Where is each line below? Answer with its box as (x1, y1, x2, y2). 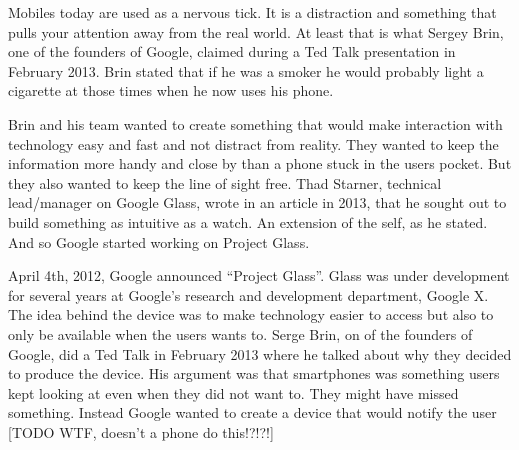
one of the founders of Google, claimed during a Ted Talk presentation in (8, 41, 456, 62)
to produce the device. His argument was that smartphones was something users (8, 363, 500, 384)
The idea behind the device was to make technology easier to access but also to (8, 304, 494, 325)
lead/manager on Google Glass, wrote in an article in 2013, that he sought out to (8, 192, 507, 213)
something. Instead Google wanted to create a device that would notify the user (8, 402, 497, 423)
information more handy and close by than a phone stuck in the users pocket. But (8, 153, 512, 174)
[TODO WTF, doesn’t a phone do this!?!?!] (8, 421, 274, 442)
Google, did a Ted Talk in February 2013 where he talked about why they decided (8, 343, 512, 364)
